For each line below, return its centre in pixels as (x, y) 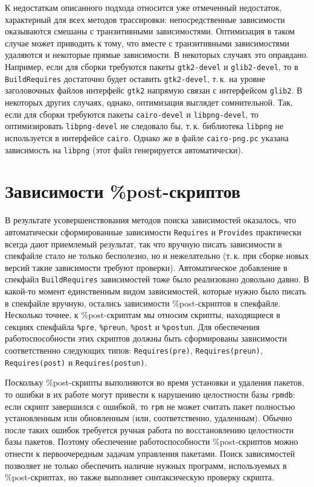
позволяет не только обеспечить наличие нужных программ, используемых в (146, 465)
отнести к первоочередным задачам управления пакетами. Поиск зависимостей (150, 453)
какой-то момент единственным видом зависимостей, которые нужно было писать (155, 291)
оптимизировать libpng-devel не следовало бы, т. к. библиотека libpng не (144, 126)
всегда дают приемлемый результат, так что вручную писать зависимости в (143, 243)
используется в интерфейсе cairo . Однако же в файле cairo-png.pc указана (147, 137)
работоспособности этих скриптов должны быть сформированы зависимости (146, 338)
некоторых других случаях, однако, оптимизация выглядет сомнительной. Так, (149, 102)
